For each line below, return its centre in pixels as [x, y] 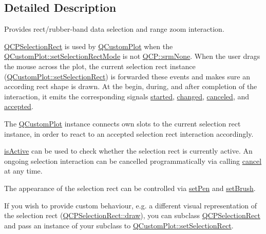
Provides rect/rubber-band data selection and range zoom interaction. [114, 29]
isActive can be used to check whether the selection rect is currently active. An [128, 151]
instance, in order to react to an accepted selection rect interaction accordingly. [129, 133]
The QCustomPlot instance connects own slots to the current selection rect [122, 123]
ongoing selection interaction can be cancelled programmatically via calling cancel [133, 161]
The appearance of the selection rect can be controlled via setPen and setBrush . [130, 188]
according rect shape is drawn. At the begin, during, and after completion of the [131, 86]
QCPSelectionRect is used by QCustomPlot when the [89, 46]
